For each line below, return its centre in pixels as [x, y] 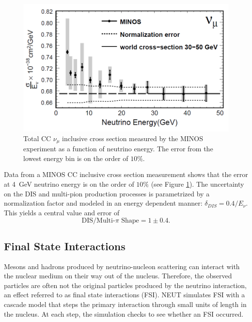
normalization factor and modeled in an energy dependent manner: [103, 203]
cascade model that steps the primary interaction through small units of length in [125, 304]
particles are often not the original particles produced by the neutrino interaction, [125, 285]
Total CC [37, 138]
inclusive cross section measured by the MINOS [133, 138]
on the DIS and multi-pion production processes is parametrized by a [107, 193]
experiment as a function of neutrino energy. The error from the [118, 149]
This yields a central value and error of [62, 212]
